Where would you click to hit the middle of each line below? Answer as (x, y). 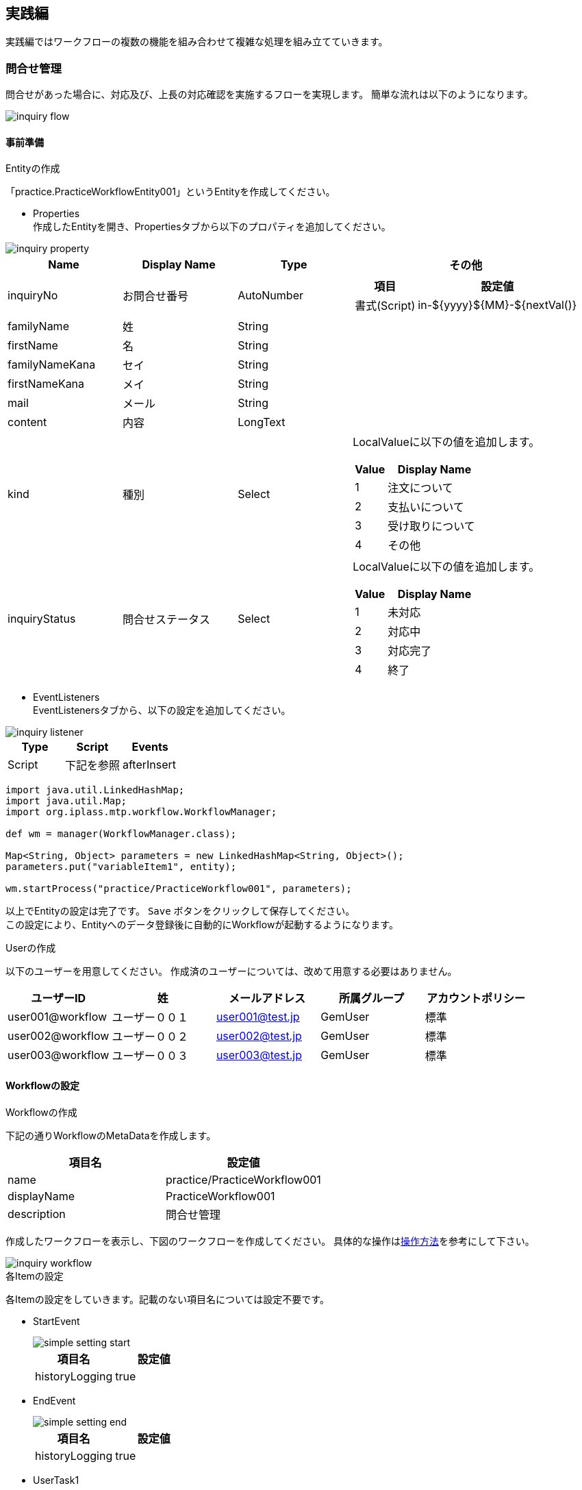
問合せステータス (167, 620)
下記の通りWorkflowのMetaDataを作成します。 (111, 1135)
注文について (420, 488)
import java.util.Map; (66, 801)
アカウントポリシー (476, 998)
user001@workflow (58, 1017)
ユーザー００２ (150, 1037)
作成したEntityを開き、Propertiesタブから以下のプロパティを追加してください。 (212, 227)
